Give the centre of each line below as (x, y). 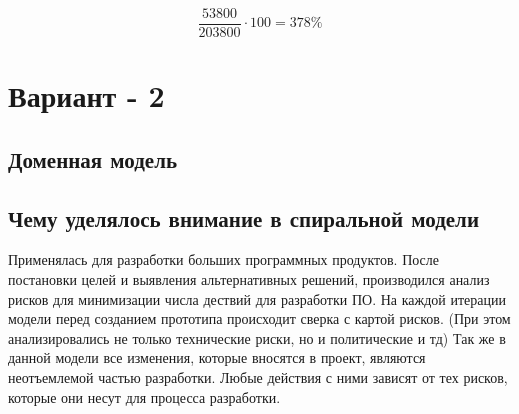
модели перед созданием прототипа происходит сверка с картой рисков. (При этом (259, 318)
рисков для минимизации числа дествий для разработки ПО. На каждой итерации (257, 298)
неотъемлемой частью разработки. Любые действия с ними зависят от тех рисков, (258, 376)
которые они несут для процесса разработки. (144, 396)
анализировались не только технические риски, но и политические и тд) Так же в (257, 337)
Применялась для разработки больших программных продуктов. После (224, 259)
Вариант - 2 (86, 95)
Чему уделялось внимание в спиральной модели (244, 217)
